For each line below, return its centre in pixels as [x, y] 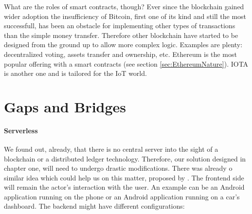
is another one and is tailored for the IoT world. [75, 73]
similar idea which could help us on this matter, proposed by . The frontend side [124, 177]
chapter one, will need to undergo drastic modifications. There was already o [118, 168]
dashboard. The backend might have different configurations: [94, 206]
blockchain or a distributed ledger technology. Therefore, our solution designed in [125, 158]
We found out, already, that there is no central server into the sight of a [111, 149]
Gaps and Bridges [65, 106]
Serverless [21, 130]
